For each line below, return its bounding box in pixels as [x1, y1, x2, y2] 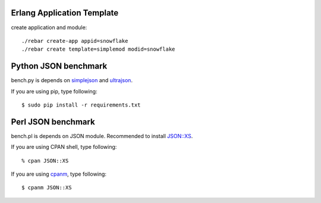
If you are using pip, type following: [11, 88, 97, 95]
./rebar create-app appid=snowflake [21, 38, 128, 44]
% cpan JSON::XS [21, 157, 69, 164]
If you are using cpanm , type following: [11, 170, 107, 178]
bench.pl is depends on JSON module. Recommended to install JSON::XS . [11, 132, 193, 139]
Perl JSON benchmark [11, 117, 95, 127]
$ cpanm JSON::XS [21, 185, 72, 191]
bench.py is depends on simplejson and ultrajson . [11, 77, 133, 84]
